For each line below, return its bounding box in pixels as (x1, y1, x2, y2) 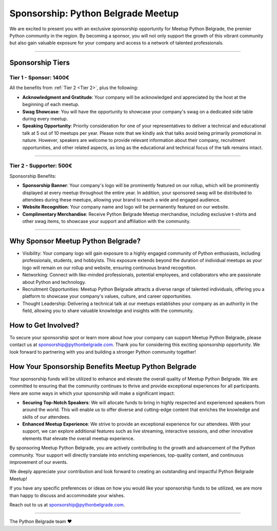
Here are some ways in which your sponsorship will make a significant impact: (9, 390, 175, 396)
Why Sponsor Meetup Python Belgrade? (9, 236, 141, 246)
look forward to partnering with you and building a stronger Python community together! (9, 349, 196, 355)
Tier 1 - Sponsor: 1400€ (9, 74, 69, 81)
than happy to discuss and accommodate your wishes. (9, 492, 125, 498)
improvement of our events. (9, 459, 68, 465)
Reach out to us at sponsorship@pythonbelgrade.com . (9, 501, 125, 507)
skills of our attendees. (22, 414, 71, 420)
